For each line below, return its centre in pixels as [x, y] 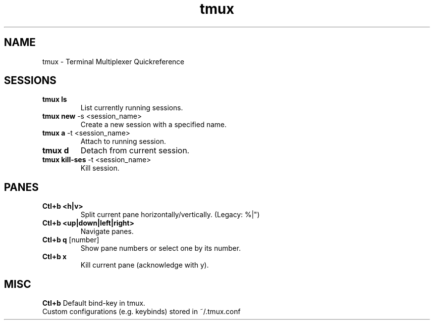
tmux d [55, 151]
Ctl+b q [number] [71, 240]
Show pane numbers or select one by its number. [161, 248]
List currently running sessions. [132, 108]
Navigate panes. [107, 231]
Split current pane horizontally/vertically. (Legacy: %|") [170, 215]
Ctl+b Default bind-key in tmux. [94, 303]
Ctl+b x [54, 257]
